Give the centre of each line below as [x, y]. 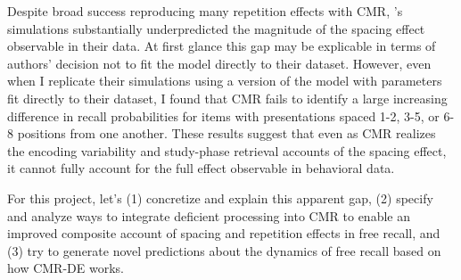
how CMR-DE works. [66, 268]
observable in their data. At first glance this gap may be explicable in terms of [222, 46]
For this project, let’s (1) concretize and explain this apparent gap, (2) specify [220, 198]
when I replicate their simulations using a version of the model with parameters [225, 81]
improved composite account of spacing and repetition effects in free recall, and [224, 233]
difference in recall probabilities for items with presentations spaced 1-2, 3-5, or [223, 115]
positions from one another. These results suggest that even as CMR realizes [226, 133]
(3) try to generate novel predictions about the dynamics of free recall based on [224, 250]
